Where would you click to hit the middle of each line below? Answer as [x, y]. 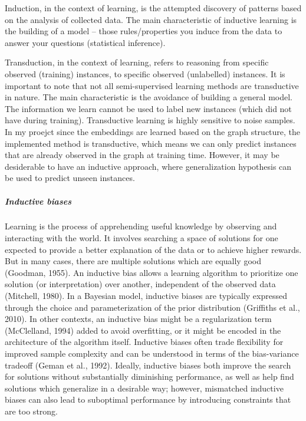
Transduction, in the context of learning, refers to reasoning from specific [137, 62]
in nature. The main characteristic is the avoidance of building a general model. [149, 97]
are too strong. [31, 411]
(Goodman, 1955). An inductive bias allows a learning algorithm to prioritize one [152, 272]
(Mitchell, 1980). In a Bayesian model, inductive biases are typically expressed [146, 296]
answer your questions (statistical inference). [85, 42]
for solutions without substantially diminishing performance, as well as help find [149, 376]
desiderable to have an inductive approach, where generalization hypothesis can [148, 166]
